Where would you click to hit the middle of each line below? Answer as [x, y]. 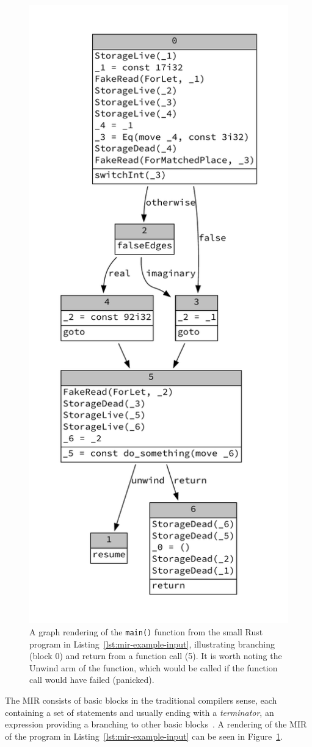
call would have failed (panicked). [92, 680]
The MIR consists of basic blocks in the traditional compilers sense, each [141, 700]
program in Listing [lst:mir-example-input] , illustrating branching [152, 644]
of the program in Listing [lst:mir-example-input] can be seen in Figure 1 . [144, 736]
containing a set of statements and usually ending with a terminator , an [140, 712]
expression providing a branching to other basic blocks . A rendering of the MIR [156, 724]
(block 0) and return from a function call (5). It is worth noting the [156, 656]
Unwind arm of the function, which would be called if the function [154, 667]
